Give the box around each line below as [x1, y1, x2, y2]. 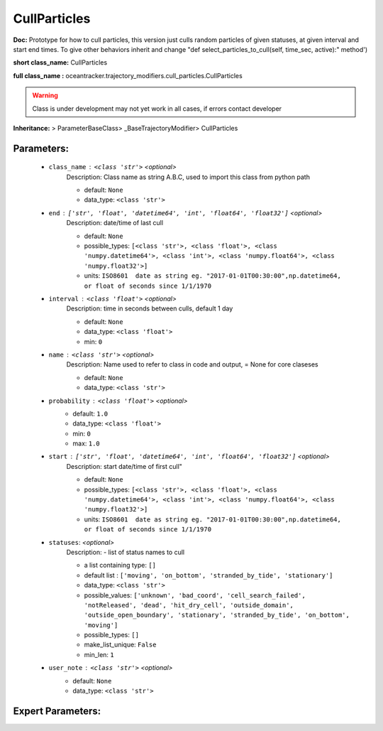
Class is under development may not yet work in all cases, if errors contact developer [32, 104, 282, 113]
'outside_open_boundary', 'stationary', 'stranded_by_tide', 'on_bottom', [84, 611, 350, 619]
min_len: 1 [84, 650, 115, 659]
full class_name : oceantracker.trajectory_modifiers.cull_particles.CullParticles [13, 71, 243, 80]
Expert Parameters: [13, 705, 101, 717]
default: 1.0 [72, 409, 109, 418]
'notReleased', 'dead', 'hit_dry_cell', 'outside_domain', [84, 601, 294, 609]
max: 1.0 [72, 439, 101, 448]
